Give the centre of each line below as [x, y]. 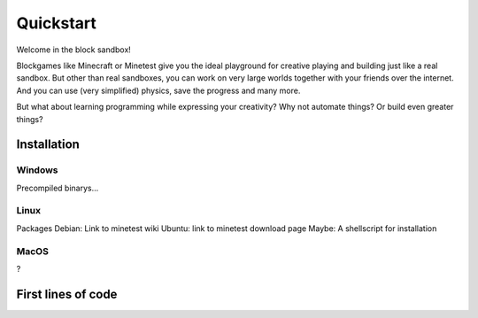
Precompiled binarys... [58, 188]
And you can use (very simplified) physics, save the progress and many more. [158, 90]
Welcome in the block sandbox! [74, 50]
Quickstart [57, 23]
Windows [37, 170]
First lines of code [67, 294]
